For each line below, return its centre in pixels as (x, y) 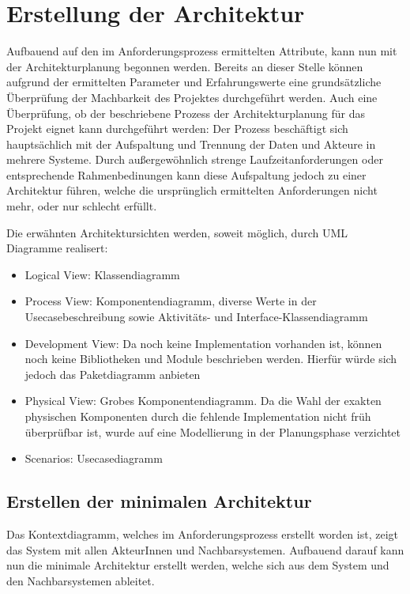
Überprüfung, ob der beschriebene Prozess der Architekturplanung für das (186, 113)
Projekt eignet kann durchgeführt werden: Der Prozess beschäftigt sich (177, 129)
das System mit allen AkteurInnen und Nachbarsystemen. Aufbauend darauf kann (205, 549)
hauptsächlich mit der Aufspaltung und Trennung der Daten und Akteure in (191, 144)
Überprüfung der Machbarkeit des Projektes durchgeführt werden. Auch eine (192, 97)
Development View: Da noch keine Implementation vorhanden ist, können (203, 343)
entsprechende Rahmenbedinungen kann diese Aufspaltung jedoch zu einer (186, 174)
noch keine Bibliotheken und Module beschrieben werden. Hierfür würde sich (211, 359)
